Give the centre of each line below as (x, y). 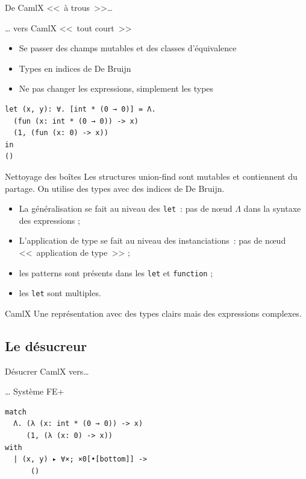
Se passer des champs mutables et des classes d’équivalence (128, 48)
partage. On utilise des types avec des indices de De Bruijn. (115, 188)
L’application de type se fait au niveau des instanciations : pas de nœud (152, 240)
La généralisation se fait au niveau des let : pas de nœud (126, 208)
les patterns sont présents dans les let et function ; (116, 272)
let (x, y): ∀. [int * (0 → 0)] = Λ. (80, 109)
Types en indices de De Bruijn (75, 68)
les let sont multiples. (60, 293)
